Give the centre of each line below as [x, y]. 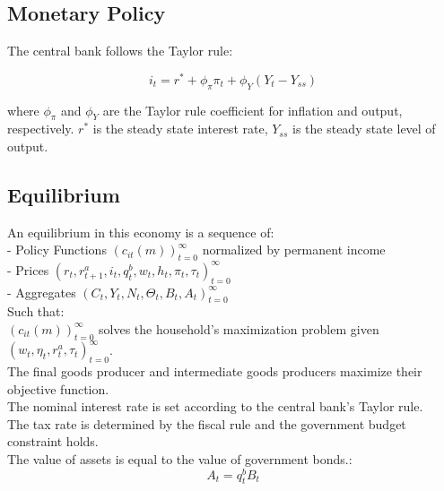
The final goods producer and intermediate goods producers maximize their [215, 371]
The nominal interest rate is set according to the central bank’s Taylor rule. [215, 406]
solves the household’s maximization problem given [239, 328]
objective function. [58, 388]
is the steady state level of [364, 129]
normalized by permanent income [294, 250]
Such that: [36, 311]
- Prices [28, 269]
